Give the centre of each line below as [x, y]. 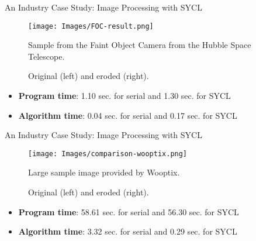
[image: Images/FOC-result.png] [91, 26]
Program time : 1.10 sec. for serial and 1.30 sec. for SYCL [124, 96]
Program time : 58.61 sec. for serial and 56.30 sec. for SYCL [129, 211]
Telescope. [46, 56]
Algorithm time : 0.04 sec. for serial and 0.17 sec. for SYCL [128, 115]
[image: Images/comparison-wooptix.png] [108, 154]
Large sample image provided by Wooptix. [104, 172]
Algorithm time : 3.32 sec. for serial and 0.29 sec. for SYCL [128, 231]
